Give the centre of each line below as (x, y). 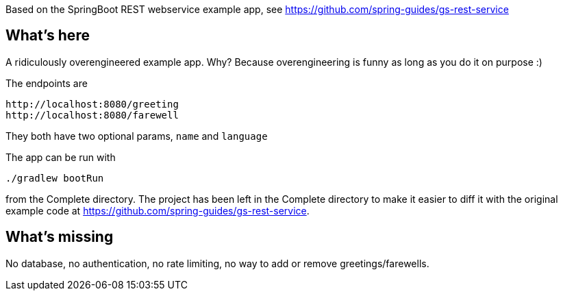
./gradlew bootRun (55, 178)
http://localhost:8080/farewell (92, 115)
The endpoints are (47, 83)
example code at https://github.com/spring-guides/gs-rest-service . (158, 210)
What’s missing (60, 237)
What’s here (48, 36)
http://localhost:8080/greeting (92, 104)
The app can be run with (61, 157)
